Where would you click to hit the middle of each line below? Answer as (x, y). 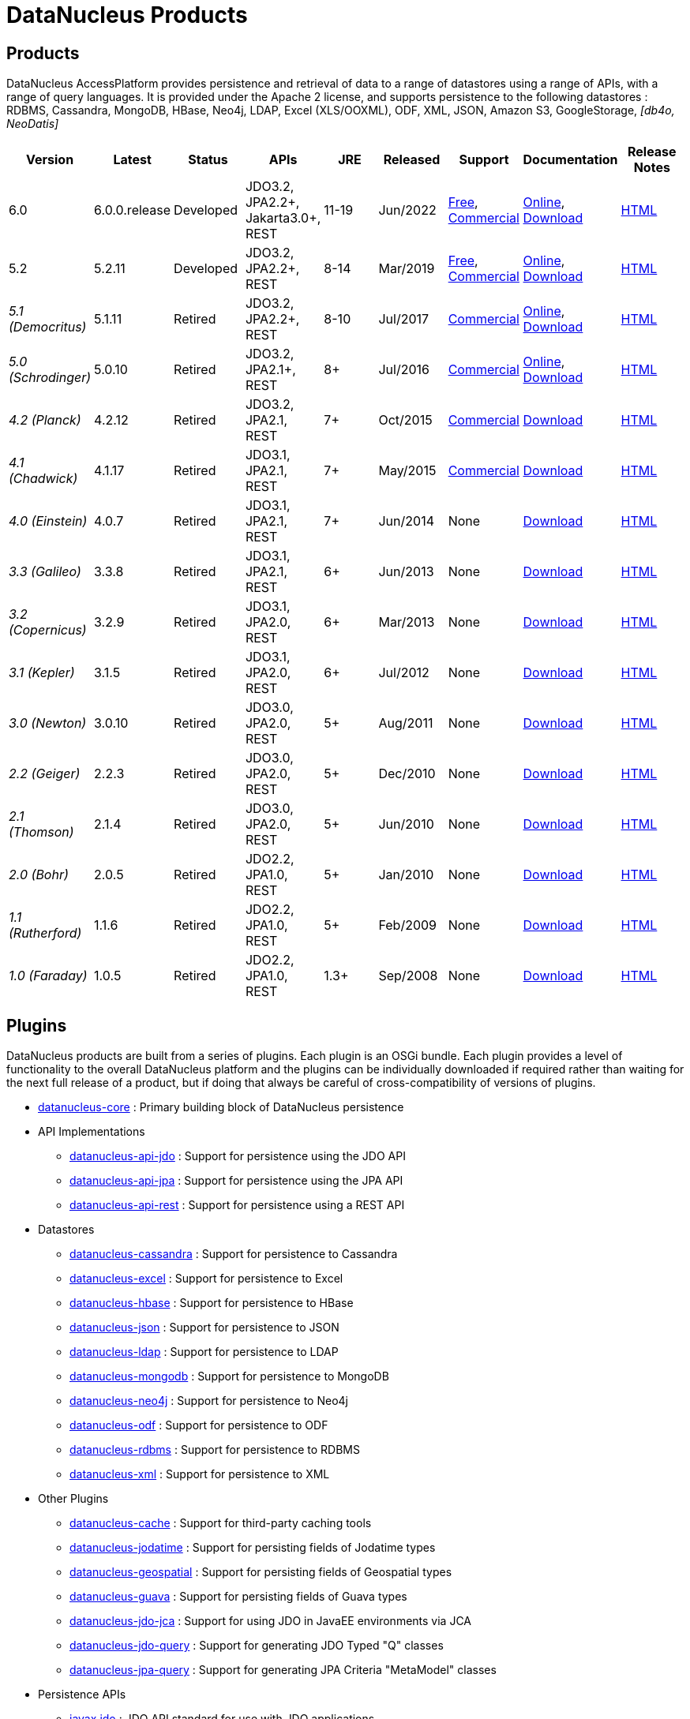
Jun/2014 (406, 521)
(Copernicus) (48, 630)
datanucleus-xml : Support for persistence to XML (200, 1474)
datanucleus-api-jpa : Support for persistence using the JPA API (236, 1181)
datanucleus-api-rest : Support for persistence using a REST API (237, 1205)
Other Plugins (73, 1499)
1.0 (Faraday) (48, 976)
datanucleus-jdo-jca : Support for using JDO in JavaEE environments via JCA (271, 1621)
